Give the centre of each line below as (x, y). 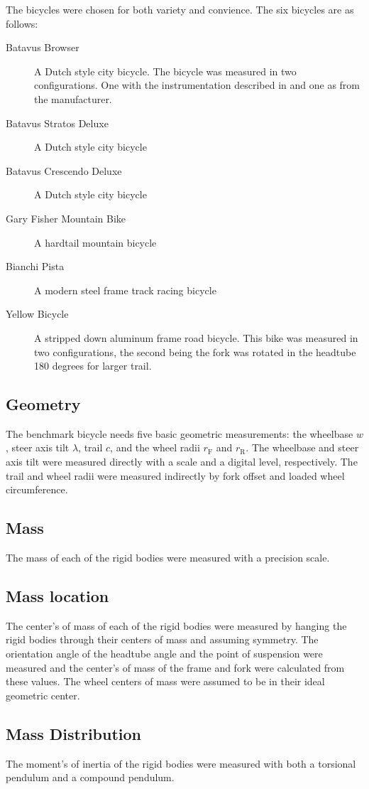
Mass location (57, 596)
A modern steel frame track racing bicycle (125, 290)
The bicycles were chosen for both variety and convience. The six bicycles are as (180, 9)
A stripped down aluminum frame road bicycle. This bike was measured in (196, 337)
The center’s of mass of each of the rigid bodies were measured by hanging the (176, 625)
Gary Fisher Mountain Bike (66, 218)
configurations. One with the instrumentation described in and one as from (197, 85)
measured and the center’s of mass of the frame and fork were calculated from (175, 667)
